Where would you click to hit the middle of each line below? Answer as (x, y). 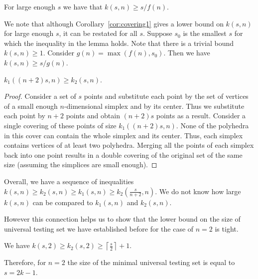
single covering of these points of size (60, 125)
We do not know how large (200, 191)
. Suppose (158, 33)
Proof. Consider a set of (40, 96)
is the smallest (205, 33)
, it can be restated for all (98, 33)
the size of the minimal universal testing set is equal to (151, 262)
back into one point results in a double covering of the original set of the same (123, 154)
